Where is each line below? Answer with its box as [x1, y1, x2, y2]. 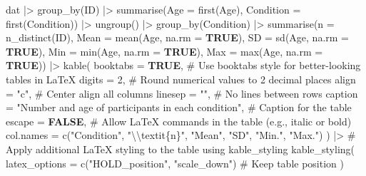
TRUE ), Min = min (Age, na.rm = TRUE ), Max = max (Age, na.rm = [6, 43, 323, 58]
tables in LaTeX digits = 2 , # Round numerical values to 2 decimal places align [6, 71, 356, 86]
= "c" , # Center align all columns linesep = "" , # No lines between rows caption [6, 86, 358, 100]
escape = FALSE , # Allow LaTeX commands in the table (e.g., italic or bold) [6, 113, 352, 128]
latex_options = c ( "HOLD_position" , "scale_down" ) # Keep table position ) [6, 155, 344, 170]
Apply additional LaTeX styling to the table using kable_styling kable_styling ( [6, 141, 355, 156]
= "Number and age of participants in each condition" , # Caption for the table [6, 100, 352, 115]
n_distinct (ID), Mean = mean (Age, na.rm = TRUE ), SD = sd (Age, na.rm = [6, 30, 349, 45]
